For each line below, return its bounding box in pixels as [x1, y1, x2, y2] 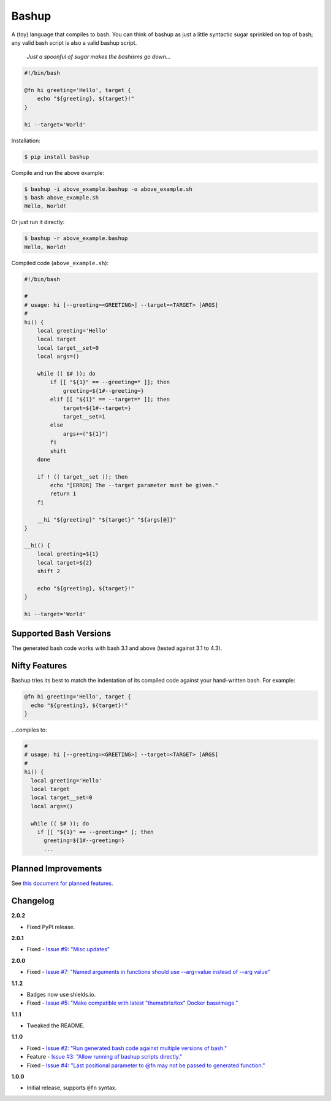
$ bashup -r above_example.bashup [24, 235, 128, 242]
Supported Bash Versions [11, 628, 112, 639]
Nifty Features [11, 660, 67, 671]
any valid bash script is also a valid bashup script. [11, 39, 137, 46]
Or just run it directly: [11, 218, 65, 226]
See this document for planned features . [11, 879, 113, 887]
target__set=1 [63, 413, 105, 420]
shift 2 [37, 568, 61, 574]
